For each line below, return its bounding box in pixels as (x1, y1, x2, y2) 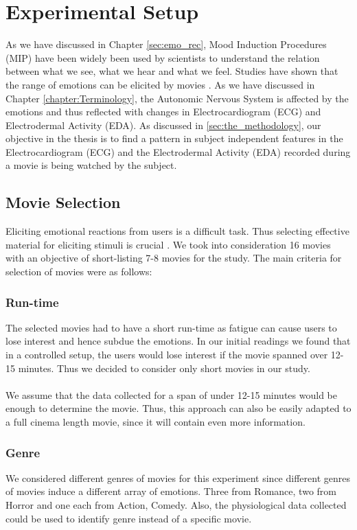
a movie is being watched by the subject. (5, 158, 177, 172)
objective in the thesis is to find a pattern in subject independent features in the (5, 131, 343, 146)
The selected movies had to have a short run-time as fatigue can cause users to (5, 320, 337, 334)
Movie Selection (5, 192, 121, 213)
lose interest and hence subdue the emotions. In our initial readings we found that (5, 334, 351, 348)
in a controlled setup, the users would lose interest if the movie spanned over (5, 347, 328, 362)
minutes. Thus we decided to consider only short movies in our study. (18, 360, 310, 375)
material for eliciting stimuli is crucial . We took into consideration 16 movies (5, 237, 331, 251)
